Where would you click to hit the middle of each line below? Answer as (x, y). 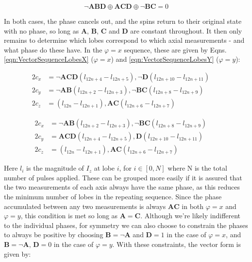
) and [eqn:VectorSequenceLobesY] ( (165, 59)
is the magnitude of (55, 168)
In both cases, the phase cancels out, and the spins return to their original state (123, 21)
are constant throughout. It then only (186, 30)
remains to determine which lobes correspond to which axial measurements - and (124, 40)
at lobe (104, 168)
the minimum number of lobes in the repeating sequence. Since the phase (113, 196)
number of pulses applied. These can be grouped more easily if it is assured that (123, 177)
